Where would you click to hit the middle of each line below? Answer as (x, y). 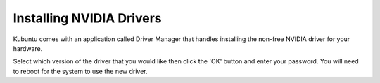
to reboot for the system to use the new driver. (80, 71)
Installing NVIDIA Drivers (87, 18)
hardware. (28, 48)
